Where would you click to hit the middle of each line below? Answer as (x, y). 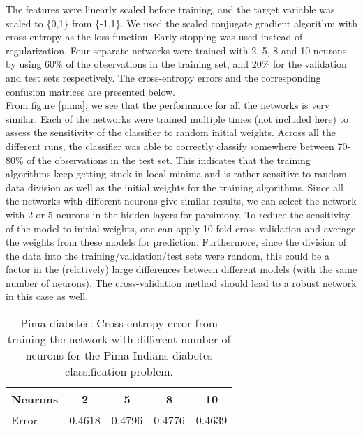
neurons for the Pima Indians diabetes (119, 355)
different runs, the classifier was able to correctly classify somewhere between (170, 146)
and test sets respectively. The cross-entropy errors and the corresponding (163, 77)
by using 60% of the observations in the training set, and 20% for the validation (176, 64)
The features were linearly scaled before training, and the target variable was (170, 9)
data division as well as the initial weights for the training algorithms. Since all (175, 187)
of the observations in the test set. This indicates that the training (169, 160)
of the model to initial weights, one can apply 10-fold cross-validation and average (181, 228)
